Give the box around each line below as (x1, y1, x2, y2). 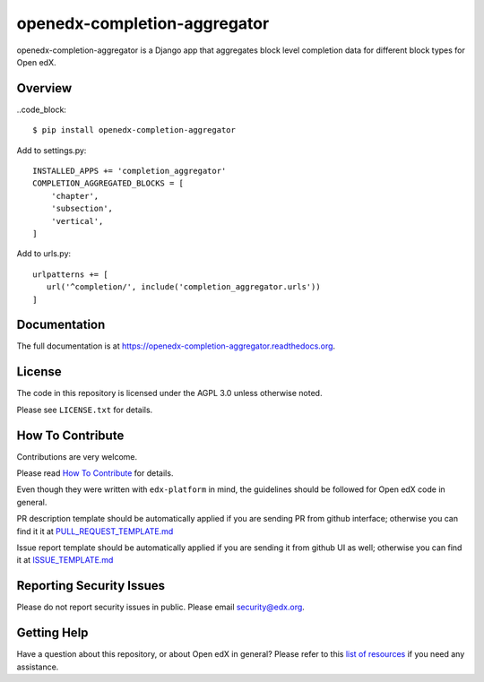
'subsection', (50, 203, 114, 214)
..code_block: (16, 104, 67, 115)
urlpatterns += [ (32, 269, 108, 280)
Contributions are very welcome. (16, 451, 138, 462)
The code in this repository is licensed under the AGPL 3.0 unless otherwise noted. (16, 388, 323, 399)
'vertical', (50, 216, 104, 226)
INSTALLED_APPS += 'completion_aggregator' (32, 166, 227, 177)
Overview (16, 81, 73, 96)
